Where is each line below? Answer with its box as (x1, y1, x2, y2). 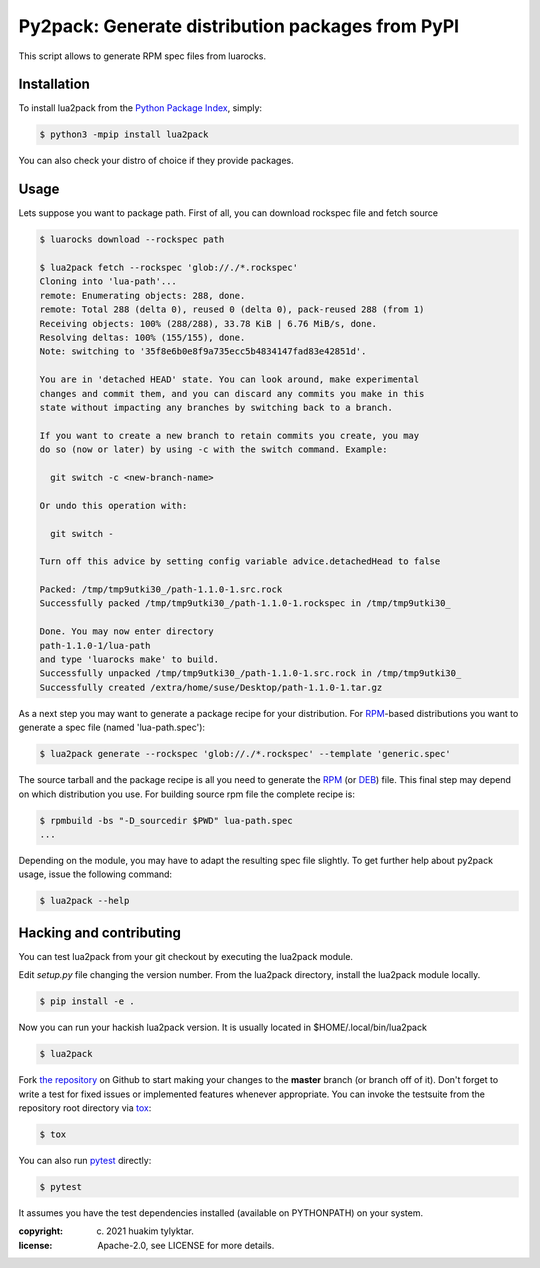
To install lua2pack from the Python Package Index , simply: (18, 102, 263, 114)
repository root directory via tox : (18, 1101, 152, 1114)
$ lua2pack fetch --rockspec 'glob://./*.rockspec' (39, 262, 299, 274)
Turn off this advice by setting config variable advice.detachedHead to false (39, 556, 441, 567)
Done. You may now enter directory (39, 626, 214, 637)
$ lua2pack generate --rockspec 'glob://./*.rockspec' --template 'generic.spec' (39, 748, 452, 760)
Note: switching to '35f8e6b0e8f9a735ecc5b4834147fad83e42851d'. (39, 346, 367, 357)
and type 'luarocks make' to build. (39, 654, 220, 665)
